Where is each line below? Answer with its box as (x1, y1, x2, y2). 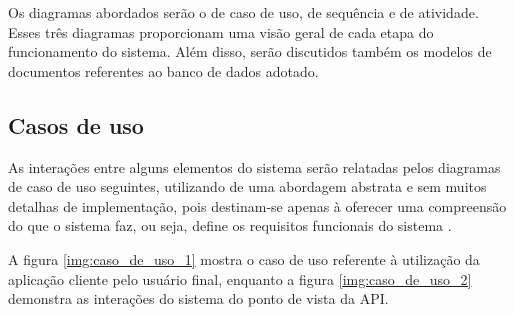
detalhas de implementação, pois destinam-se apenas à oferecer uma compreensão (8, 195, 507, 216)
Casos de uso (8, 109, 144, 140)
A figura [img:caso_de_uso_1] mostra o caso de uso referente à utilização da (8, 248, 480, 269)
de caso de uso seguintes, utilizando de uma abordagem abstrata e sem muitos (8, 176, 487, 197)
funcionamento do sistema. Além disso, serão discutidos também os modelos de (8, 41, 492, 62)
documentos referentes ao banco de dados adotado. (8, 60, 319, 81)
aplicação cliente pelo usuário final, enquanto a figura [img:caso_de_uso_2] (8, 268, 472, 289)
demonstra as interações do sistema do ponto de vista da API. (8, 288, 389, 309)
